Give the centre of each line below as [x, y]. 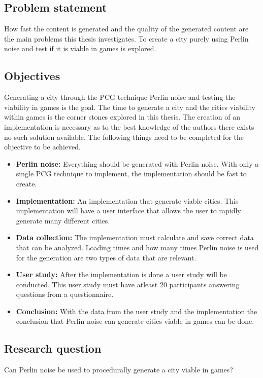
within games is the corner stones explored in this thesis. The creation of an [122, 117]
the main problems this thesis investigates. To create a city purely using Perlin [126, 38]
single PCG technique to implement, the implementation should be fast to [131, 174]
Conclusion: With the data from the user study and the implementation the [137, 311]
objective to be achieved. [42, 147]
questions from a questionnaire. [65, 294]
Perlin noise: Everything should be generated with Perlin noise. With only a [137, 163]
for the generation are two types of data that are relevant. [106, 257]
